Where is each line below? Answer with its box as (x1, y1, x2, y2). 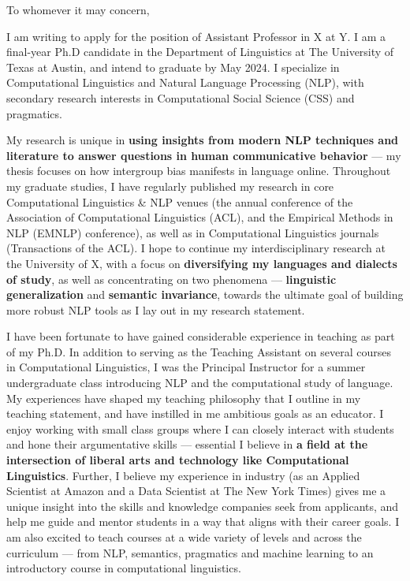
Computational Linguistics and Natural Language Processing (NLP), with (6, 74, 364, 91)
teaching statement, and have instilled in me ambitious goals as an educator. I (6, 405, 384, 422)
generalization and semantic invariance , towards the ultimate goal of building (6, 286, 404, 303)
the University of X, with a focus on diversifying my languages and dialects (6, 255, 397, 271)
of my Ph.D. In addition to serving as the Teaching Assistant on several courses (6, 343, 391, 359)
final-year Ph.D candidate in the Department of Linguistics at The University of (6, 43, 394, 60)
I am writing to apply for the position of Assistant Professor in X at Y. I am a (6, 28, 386, 44)
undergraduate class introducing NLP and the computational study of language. (6, 374, 393, 391)
